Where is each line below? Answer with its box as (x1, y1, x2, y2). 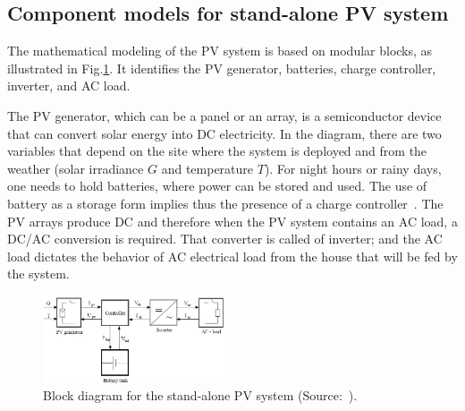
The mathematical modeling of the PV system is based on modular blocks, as (7, 41, 433, 60)
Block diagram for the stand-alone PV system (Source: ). (43, 386, 358, 405)
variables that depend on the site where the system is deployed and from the (7, 141, 427, 160)
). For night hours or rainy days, (264, 158, 442, 177)
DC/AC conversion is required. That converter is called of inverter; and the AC (7, 229, 443, 248)
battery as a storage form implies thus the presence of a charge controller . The (7, 193, 444, 212)
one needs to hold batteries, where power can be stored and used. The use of (7, 176, 427, 195)
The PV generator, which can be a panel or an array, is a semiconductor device (7, 106, 442, 124)
